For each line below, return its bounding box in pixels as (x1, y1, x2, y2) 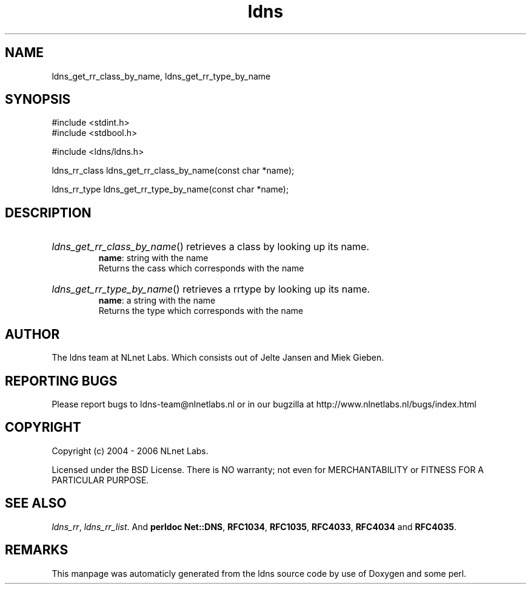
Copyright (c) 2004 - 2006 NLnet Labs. (52, 445, 209, 456)
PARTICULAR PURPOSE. (52, 474, 149, 485)
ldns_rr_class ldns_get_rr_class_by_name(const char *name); (52, 165, 295, 176)
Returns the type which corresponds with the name (98, 305, 304, 316)
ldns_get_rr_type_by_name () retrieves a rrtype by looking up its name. (52, 283, 370, 296)
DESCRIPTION (5, 205, 92, 220)
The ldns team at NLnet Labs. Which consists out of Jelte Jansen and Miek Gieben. (52, 352, 384, 363)
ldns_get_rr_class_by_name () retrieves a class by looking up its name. (52, 240, 370, 253)
